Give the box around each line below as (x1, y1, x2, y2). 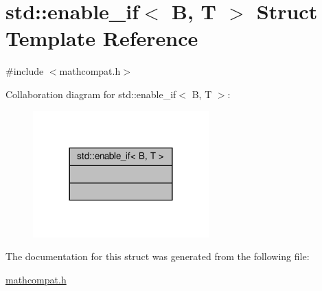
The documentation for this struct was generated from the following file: (5, 249, 310, 264)
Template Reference (5, 24, 198, 52)
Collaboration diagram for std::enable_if (5, 86, 176, 101)
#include (5, 64, 44, 78)
